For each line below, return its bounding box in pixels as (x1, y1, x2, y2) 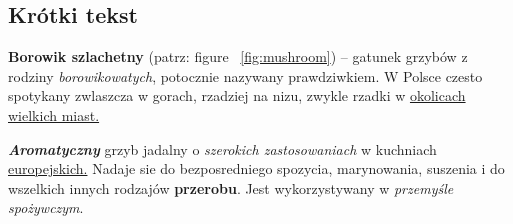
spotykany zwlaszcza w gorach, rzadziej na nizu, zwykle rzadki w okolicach (8, 85, 466, 106)
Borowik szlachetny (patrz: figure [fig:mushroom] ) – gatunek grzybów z (8, 46, 468, 67)
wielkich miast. (8, 104, 100, 125)
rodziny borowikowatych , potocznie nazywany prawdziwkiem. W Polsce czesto (8, 65, 483, 86)
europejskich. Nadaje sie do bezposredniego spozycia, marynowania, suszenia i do (8, 158, 505, 179)
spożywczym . (8, 197, 84, 218)
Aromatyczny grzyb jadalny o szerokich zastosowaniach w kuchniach (8, 138, 437, 159)
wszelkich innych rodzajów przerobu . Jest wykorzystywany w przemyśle (8, 177, 454, 198)
